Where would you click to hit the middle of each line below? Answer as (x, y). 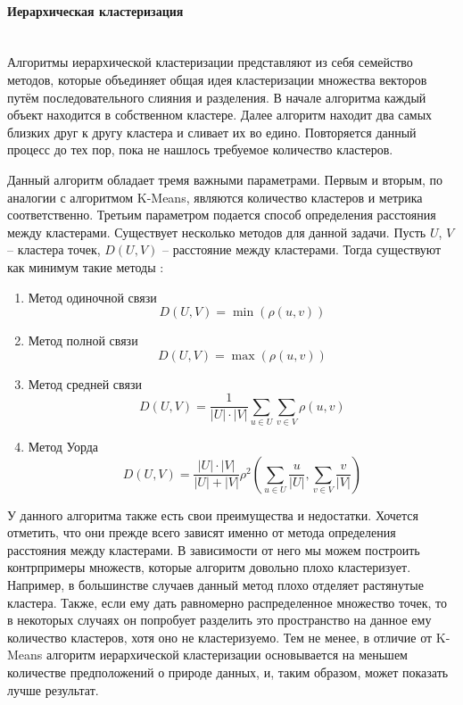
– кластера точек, (54, 249)
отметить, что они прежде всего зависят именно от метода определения (202, 532)
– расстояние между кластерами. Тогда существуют (302, 249)
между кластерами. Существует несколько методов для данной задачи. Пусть (217, 232)
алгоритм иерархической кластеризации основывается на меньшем (227, 655)
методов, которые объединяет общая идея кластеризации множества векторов (217, 79)
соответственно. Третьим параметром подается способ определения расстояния (222, 215)
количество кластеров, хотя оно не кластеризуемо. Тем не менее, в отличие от (220, 637)
